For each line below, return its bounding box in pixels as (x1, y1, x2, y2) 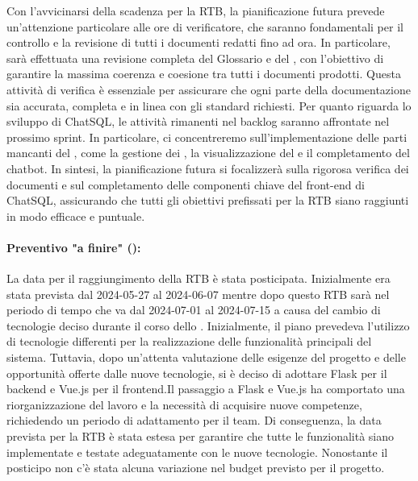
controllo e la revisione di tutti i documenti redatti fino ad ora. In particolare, (6, 34, 391, 51)
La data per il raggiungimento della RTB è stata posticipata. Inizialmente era (6, 270, 391, 287)
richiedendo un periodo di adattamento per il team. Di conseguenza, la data (6, 412, 382, 429)
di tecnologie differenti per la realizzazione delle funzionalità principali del (6, 333, 372, 350)
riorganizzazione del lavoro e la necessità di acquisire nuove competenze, (6, 396, 362, 413)
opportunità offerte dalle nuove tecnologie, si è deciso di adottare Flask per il (6, 364, 387, 381)
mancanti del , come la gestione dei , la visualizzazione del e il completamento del (6, 144, 410, 161)
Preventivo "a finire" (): (6, 238, 141, 255)
